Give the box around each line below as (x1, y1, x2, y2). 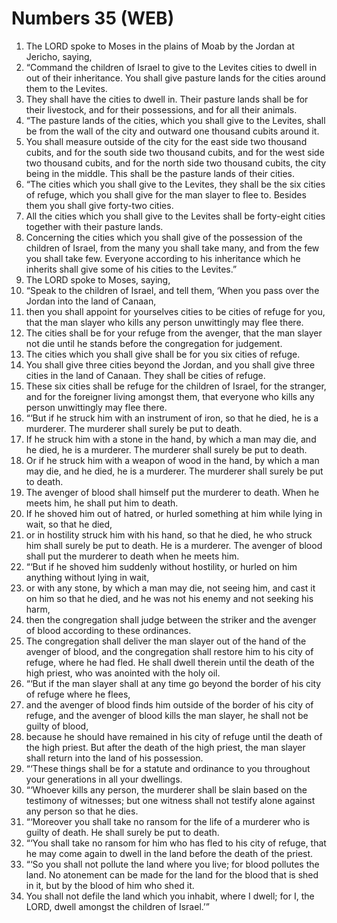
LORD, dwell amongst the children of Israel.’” (25, 900, 210, 912)
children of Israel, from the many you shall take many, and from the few (25, 242, 320, 254)
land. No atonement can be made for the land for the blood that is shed (25, 868, 319, 881)
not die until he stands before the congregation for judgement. (25, 337, 283, 349)
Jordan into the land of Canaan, (25, 295, 157, 307)
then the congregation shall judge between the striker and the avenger (25, 613, 317, 626)
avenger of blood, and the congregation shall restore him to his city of (25, 645, 314, 657)
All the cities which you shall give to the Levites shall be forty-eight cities (25, 210, 326, 222)
